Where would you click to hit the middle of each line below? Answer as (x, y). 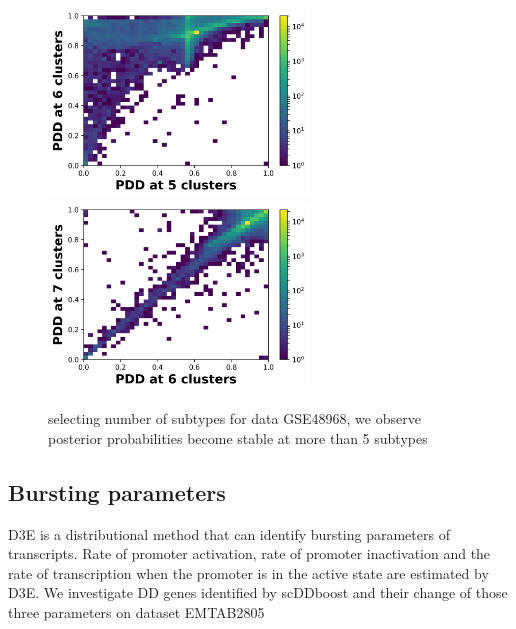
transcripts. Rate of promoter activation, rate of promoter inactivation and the (249, 553)
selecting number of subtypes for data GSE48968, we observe (234, 418)
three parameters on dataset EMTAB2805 (136, 611)
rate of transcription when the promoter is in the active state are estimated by (248, 572)
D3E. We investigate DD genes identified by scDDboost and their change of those (258, 592)
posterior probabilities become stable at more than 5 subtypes (238, 437)
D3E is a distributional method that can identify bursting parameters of (229, 533)
